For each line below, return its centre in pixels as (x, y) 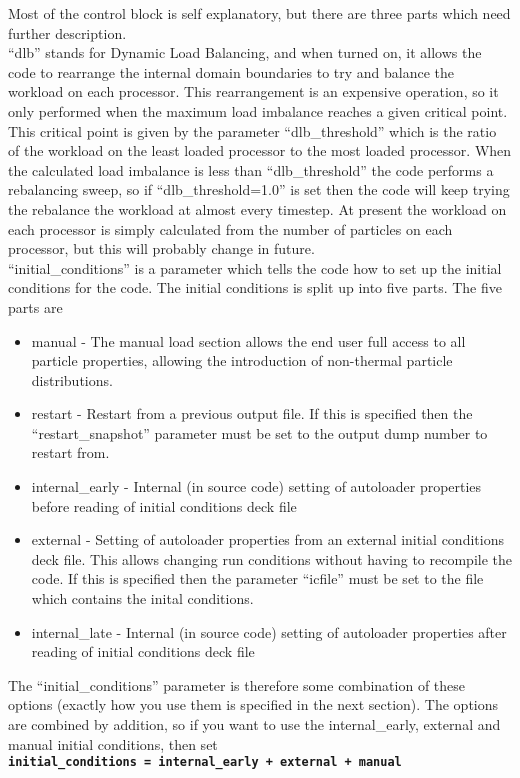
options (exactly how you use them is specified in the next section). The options (253, 704)
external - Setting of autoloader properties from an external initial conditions (267, 539)
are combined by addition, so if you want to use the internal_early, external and (254, 724)
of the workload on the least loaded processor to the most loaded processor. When (260, 150)
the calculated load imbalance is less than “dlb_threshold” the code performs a (251, 169)
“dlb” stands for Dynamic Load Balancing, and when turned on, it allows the (245, 52)
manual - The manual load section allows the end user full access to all (248, 340)
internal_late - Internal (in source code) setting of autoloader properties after (269, 631)
